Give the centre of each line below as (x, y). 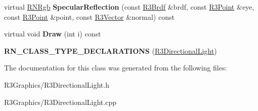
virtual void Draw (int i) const (53, 34)
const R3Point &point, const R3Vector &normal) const (89, 16)
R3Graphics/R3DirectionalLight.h (57, 84)
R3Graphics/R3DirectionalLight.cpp (60, 102)
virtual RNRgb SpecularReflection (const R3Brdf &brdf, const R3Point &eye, (129, 7)
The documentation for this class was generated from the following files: (116, 68)
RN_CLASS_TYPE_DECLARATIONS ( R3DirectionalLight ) (111, 50)
